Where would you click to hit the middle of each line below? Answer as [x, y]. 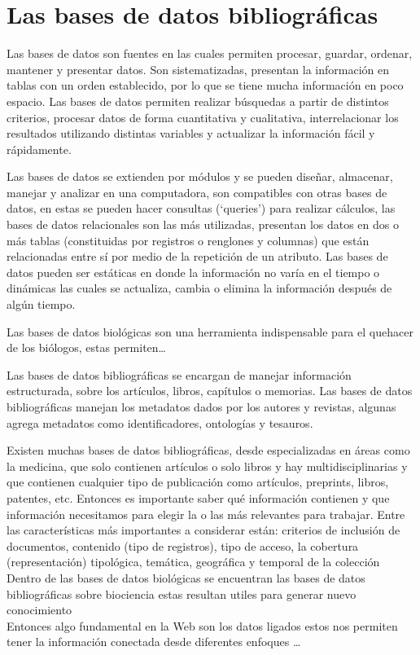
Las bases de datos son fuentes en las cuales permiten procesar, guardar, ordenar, [210, 53]
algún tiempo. [41, 304]
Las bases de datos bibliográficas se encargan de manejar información [179, 374]
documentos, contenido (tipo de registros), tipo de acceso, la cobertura [183, 545]
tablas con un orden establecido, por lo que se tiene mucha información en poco [205, 85]
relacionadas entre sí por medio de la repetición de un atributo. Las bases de [197, 256]
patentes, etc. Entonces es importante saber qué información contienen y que [198, 497]
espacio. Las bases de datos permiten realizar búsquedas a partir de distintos [198, 101]
